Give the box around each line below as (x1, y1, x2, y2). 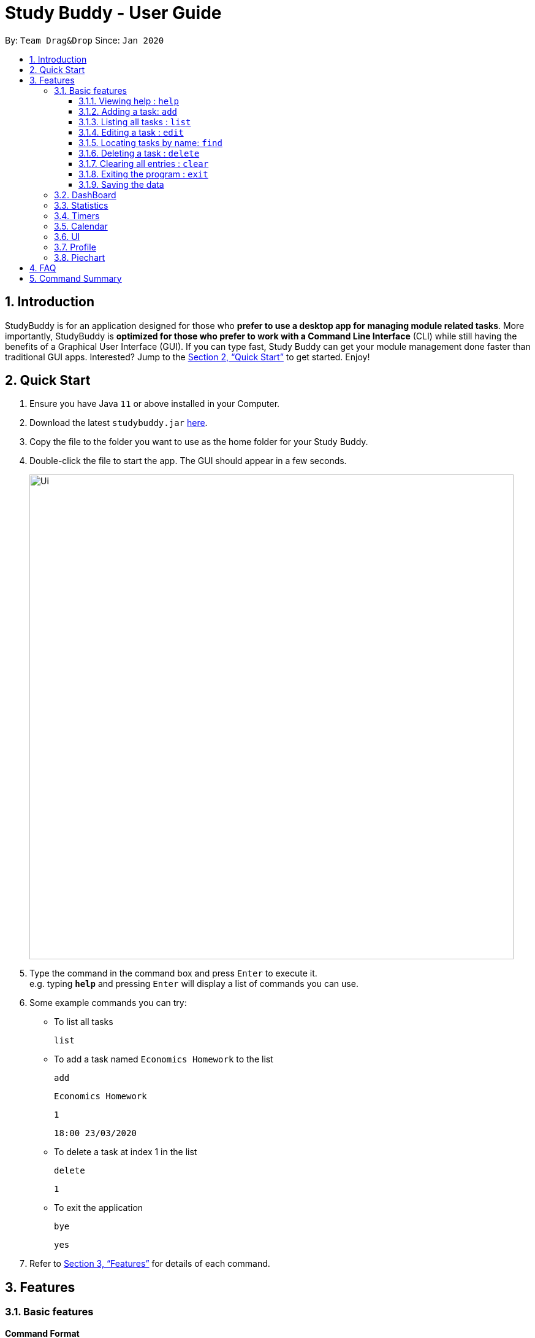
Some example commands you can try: (29, 997, 187, 1008)
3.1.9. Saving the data (78, 179, 164, 190)
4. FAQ (29, 262, 56, 273)
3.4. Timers (54, 210, 100, 221)
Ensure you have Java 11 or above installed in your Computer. (29, 398, 280, 409)
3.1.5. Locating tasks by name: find (78, 137, 222, 148)
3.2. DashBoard (54, 189, 116, 200)
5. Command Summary (29, 273, 122, 284)
